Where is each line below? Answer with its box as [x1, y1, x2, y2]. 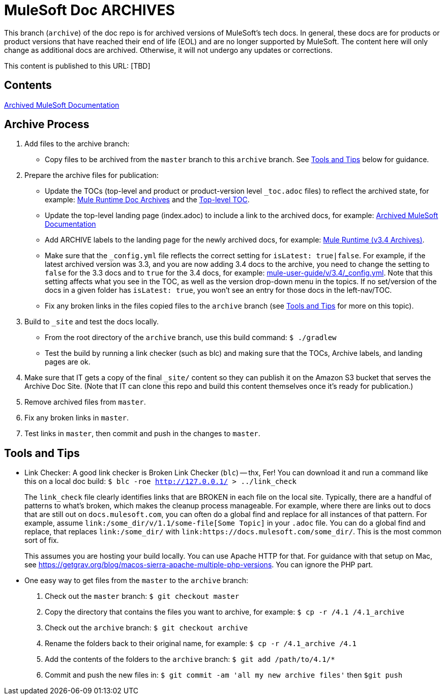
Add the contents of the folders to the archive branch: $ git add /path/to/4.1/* [45, 655, 335, 664]
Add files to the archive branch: [24, 139, 130, 148]
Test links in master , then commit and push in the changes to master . [24, 429, 260, 438]
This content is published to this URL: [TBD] [4, 61, 151, 70]
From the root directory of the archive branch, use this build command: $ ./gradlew [45, 333, 337, 342]
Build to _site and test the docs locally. [24, 317, 159, 326]
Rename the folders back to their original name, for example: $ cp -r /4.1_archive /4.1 [45, 639, 357, 648]
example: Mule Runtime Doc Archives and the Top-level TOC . [45, 195, 250, 204]
